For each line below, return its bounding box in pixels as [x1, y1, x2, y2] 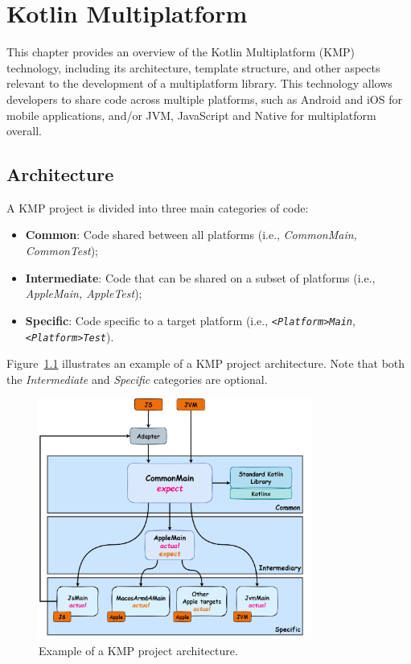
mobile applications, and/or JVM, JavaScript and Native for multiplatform [6, 106, 376, 123]
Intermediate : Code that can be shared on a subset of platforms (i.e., [25, 269, 376, 286]
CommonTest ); [25, 242, 99, 259]
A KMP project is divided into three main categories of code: [6, 199, 309, 216]
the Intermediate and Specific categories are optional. [6, 370, 268, 387]
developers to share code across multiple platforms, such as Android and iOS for [6, 90, 402, 107]
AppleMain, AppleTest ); [25, 285, 142, 302]
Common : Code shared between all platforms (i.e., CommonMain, [25, 226, 357, 243]
